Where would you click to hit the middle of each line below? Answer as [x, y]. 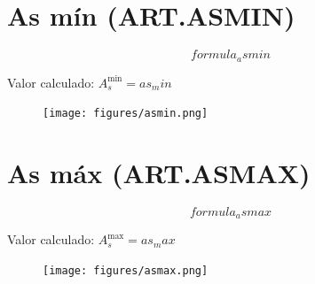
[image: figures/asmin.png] [126, 114]
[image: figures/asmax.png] [126, 271]
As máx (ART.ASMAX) [159, 173]
